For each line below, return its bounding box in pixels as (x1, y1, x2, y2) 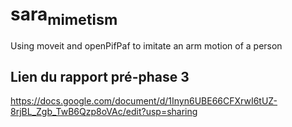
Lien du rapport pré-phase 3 (10, 68, 190, 85)
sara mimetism (10, 3, 118, 29)
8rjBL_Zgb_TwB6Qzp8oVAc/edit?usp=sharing (10, 106, 198, 118)
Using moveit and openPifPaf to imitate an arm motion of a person (10, 39, 283, 52)
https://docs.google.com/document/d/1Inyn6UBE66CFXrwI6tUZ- (10, 95, 278, 107)
